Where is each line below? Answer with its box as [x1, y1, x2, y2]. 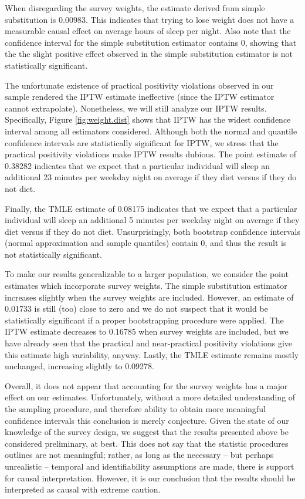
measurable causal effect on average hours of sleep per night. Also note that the [5, 25, 291, 37]
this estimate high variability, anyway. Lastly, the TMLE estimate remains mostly [5, 348, 299, 360]
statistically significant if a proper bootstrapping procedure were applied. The [5, 313, 284, 326]
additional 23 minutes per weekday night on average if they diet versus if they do [5, 171, 297, 183]
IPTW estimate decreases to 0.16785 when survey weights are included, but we [5, 325, 289, 338]
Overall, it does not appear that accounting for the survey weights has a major [5, 379, 288, 392]
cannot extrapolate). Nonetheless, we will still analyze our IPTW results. [5, 102, 267, 114]
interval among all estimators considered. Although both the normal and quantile [5, 124, 297, 137]
